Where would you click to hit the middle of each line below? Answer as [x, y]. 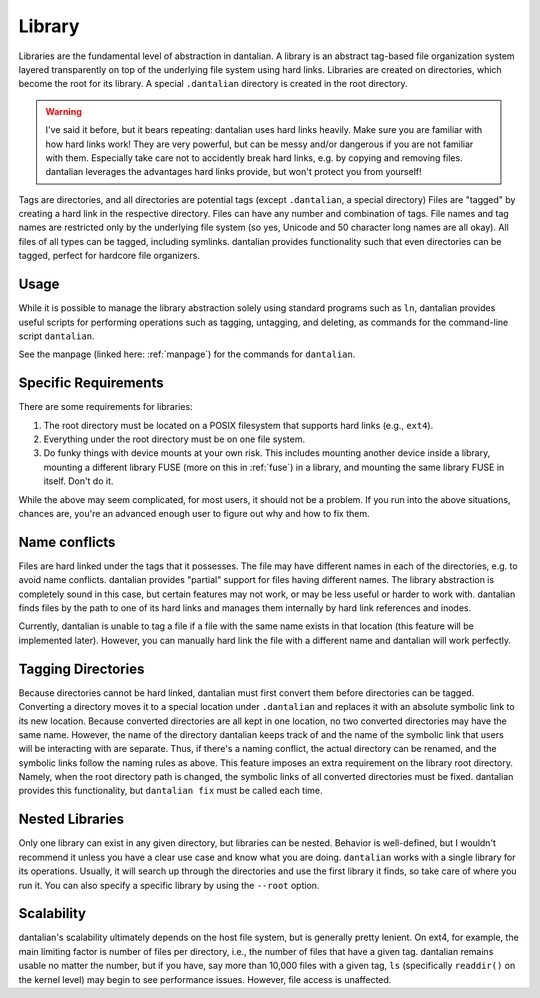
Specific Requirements [91, 383]
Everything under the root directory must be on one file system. [174, 439]
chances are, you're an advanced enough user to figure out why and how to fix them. [194, 513]
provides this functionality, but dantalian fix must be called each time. [170, 791]
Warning [63, 111]
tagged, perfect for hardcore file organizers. [109, 256]
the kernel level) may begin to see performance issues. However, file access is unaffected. [205, 979]
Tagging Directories [81, 668]
